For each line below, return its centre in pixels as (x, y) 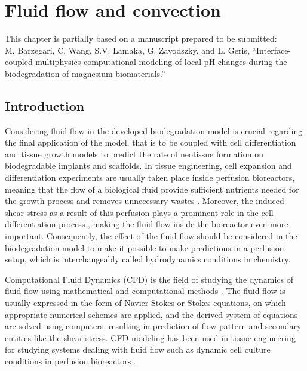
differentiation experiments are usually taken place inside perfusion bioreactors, (150, 177)
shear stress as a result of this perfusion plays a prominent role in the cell (139, 212)
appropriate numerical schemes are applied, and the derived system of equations (151, 314)
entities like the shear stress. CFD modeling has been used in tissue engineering (150, 337)
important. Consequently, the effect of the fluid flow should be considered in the (151, 236)
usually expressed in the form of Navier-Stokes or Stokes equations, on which (145, 303)
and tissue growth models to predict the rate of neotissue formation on (134, 154)
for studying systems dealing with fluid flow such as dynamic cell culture (138, 349)
